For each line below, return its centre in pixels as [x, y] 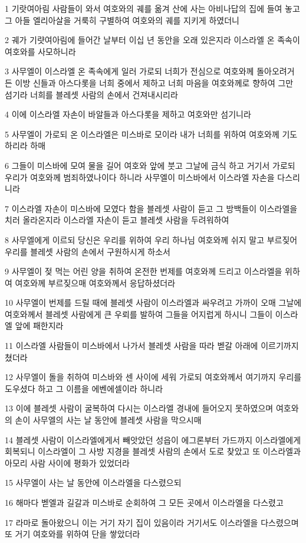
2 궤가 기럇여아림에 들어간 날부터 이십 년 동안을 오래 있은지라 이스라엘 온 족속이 [152, 40]
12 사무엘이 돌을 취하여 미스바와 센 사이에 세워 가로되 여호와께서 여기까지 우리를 [153, 377]
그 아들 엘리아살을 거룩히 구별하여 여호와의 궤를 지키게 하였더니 [122, 20]
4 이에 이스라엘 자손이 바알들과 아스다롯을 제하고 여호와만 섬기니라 [128, 114]
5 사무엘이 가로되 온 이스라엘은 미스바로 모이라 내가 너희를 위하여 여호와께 [142, 134]
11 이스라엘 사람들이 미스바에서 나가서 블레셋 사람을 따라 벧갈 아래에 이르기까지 [152, 346]
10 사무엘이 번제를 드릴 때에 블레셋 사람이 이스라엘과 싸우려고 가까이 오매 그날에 [153, 302]
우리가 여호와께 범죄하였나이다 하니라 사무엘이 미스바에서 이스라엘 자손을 [140, 177]
